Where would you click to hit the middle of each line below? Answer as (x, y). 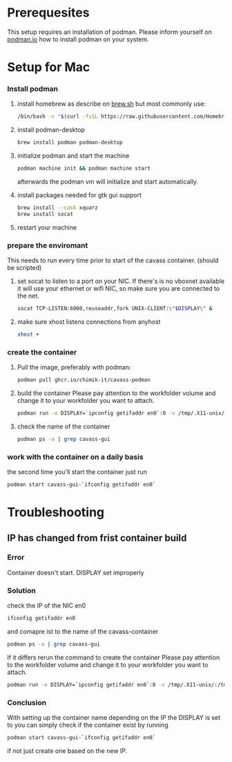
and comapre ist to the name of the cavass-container (83, 631)
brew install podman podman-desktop (70, 143)
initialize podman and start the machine (73, 156)
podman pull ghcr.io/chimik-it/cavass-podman (84, 380)
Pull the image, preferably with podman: (74, 368)
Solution (22, 590)
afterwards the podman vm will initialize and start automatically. (108, 182)
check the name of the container (64, 426)
